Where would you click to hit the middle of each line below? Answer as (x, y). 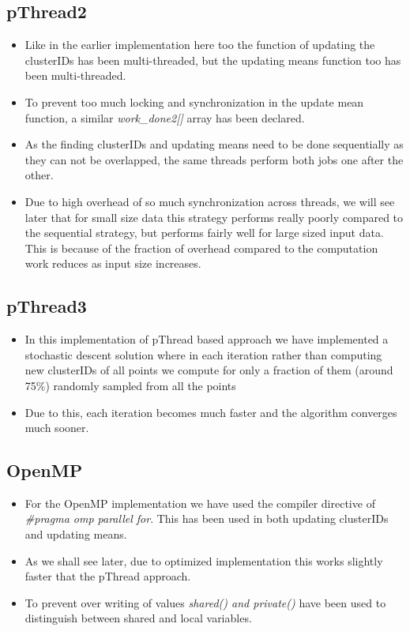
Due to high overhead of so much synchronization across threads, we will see (210, 201)
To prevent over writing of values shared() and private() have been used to (205, 602)
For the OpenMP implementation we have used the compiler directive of (200, 503)
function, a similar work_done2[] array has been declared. (165, 117)
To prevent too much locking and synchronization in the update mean (194, 101)
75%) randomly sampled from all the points (130, 385)
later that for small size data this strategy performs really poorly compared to (214, 217)
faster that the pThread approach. (108, 576)
